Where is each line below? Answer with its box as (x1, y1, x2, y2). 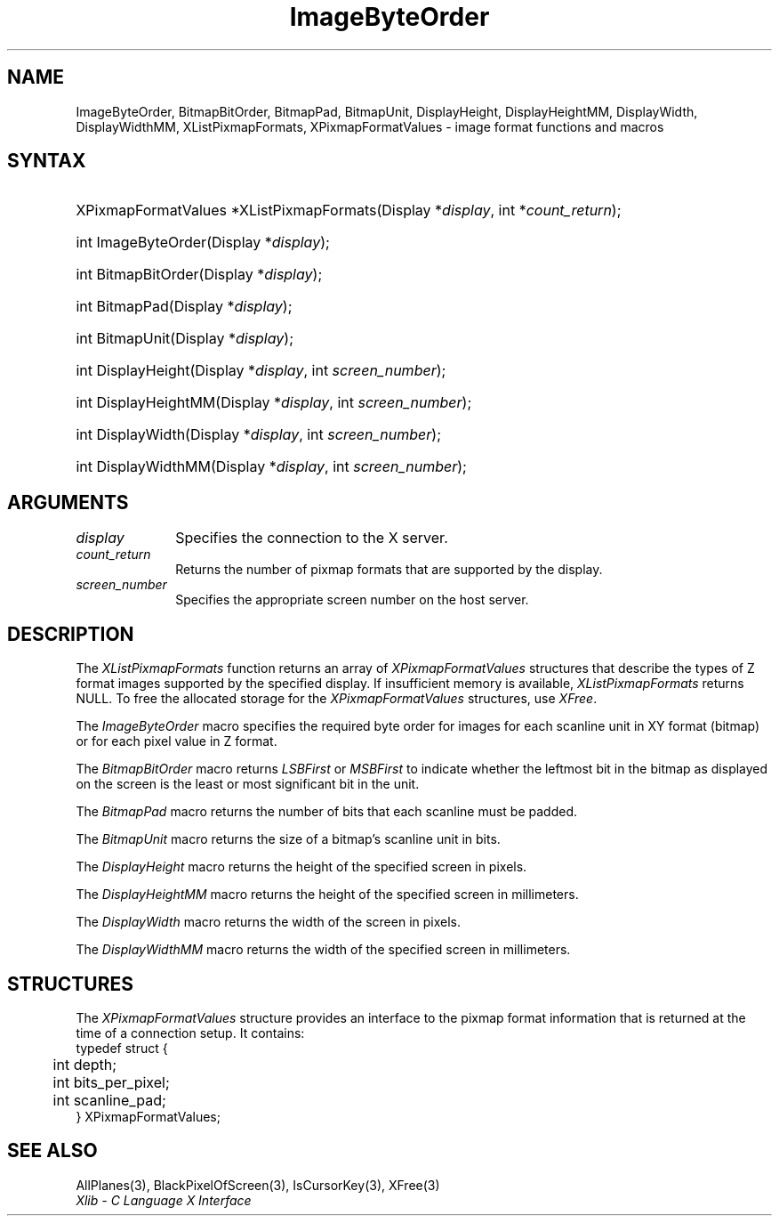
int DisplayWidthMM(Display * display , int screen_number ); (76, 458, 467, 476)
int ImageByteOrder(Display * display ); (76, 233, 330, 252)
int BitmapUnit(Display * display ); (76, 329, 293, 348)
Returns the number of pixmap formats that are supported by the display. (175, 562, 603, 578)
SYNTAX (7, 150, 86, 173)
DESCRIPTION (7, 622, 134, 645)
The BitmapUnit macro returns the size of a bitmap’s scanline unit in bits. (76, 831, 501, 847)
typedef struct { (76, 1040, 168, 1056)
